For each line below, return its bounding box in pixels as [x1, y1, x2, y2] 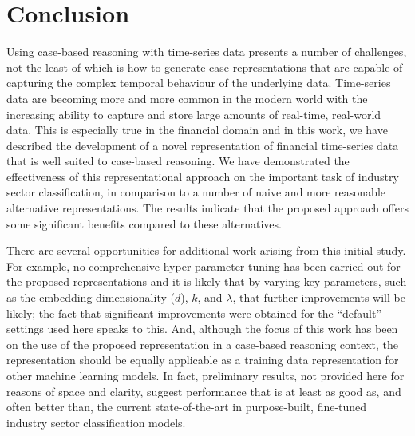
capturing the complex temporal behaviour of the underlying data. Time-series [6, 74, 391, 91]
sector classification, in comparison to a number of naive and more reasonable [6, 184, 386, 200]
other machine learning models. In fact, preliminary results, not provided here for [6, 367, 405, 383]
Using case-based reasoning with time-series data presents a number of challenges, [6, 43, 407, 60]
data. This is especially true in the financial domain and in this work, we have [6, 121, 388, 138]
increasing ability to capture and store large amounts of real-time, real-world [6, 105, 381, 122]
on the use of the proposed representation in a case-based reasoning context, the [6, 335, 398, 352]
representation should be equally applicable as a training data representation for [6, 351, 399, 368]
